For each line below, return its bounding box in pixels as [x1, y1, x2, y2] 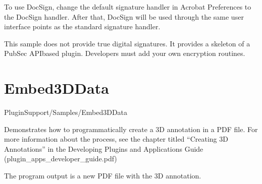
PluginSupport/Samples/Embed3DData [4, 107, 128, 117]
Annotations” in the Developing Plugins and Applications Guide [4, 143, 203, 154]
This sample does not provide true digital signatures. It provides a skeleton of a [4, 38, 250, 48]
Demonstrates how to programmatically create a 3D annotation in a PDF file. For [4, 124, 258, 134]
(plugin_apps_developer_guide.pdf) [4, 153, 117, 164]
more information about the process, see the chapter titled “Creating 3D [4, 134, 228, 144]
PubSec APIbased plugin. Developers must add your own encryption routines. [4, 48, 245, 58]
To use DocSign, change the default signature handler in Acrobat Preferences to [4, 2, 251, 12]
